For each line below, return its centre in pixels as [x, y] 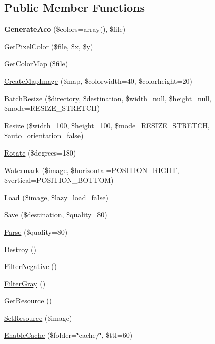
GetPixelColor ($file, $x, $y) [49, 46]
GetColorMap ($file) [36, 63]
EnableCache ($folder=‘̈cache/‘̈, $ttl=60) [69, 335]
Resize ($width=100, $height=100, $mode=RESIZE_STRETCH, [107, 125]
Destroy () [20, 249]
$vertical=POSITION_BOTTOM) [59, 180]
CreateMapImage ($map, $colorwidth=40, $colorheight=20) [98, 80]
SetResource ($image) [38, 318]
